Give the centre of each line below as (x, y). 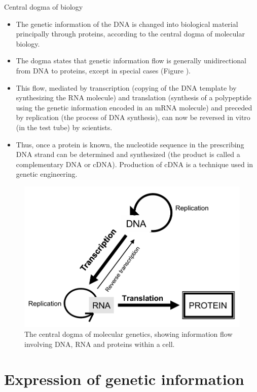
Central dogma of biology (44, 7)
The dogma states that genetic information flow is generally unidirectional (131, 61)
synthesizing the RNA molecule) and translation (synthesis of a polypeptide (134, 97)
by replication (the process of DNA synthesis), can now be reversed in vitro (133, 117)
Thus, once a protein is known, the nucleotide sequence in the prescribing (130, 144)
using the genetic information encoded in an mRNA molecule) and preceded (134, 107)
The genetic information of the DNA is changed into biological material (127, 24)
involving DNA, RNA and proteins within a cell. (100, 344)
